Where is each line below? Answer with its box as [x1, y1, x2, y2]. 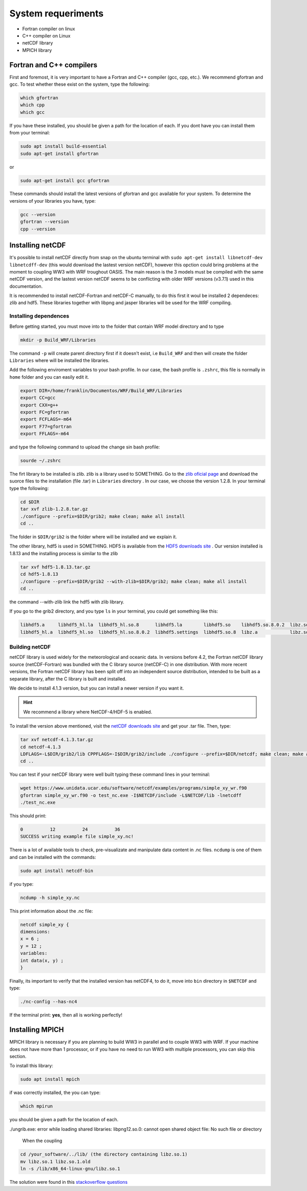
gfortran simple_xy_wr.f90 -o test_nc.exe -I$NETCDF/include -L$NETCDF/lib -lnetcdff [20, 792, 242, 798]
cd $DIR [20, 499, 39, 505]
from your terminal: [9, 130, 50, 136]
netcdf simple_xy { [20, 922, 69, 927]
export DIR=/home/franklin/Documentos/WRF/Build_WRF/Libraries [20, 387, 183, 394]
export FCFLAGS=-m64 [20, 416, 72, 422]
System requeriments [9, 8, 104, 19]
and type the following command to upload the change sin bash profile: [9, 444, 160, 450]
